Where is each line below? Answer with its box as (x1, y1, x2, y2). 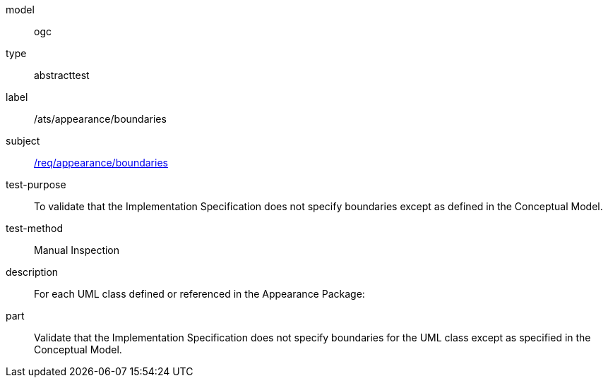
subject (6, 135, 40, 147)
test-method (6, 222, 63, 234)
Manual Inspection (34, 244, 120, 256)
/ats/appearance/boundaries (34, 113, 167, 125)
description (6, 266, 59, 278)
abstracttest (34, 69, 90, 81)
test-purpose (6, 178, 66, 190)
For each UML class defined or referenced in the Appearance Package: (34, 288, 365, 300)
